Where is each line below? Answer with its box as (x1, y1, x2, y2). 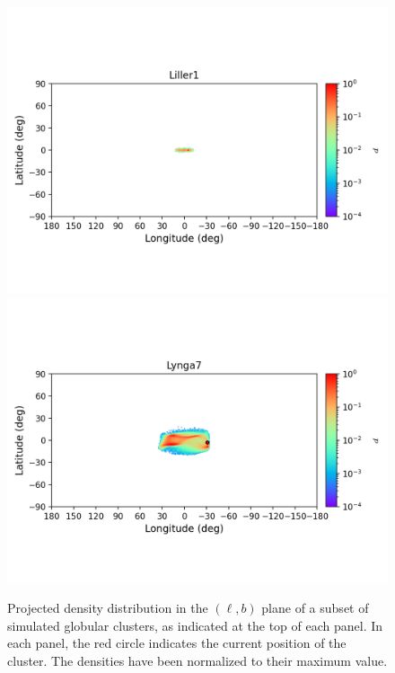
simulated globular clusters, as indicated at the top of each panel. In (7, 615, 383, 634)
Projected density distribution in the (7, 598, 208, 617)
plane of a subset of (261, 598, 369, 617)
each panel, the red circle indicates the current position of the (7, 633, 347, 652)
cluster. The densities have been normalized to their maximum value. (7, 651, 388, 669)
